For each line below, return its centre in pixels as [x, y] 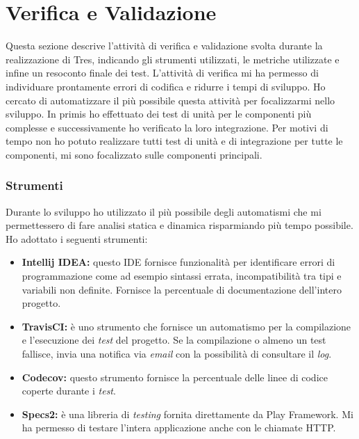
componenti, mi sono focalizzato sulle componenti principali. [134, 154]
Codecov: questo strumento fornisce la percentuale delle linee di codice [175, 377]
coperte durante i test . [69, 391]
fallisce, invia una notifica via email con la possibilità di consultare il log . [177, 354]
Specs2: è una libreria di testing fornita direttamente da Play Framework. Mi [187, 414]
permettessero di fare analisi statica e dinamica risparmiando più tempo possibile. [179, 225]
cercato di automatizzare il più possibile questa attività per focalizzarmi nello [170, 100]
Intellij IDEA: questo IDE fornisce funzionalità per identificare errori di [178, 262]
